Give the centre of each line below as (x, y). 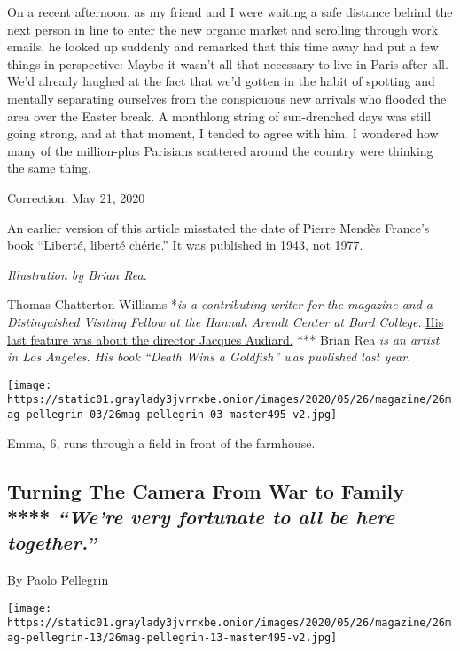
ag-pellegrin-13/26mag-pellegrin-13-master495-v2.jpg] (172, 638)
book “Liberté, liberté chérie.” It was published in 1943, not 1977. (185, 245)
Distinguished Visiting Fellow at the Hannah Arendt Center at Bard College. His (226, 321)
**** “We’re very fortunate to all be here (201, 517)
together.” (52, 542)
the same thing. (49, 168)
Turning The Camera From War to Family (206, 490)
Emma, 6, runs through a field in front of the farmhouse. (161, 442)
